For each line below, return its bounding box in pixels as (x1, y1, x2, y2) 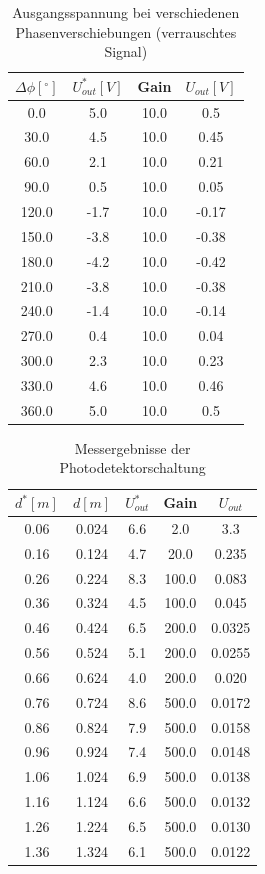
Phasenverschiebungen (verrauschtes (15, 21, 237, 42)
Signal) (104, 41, 148, 62)
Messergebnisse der (74, 437, 191, 458)
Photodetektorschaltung (59, 457, 206, 478)
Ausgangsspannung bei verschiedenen (12, 2, 240, 22)
